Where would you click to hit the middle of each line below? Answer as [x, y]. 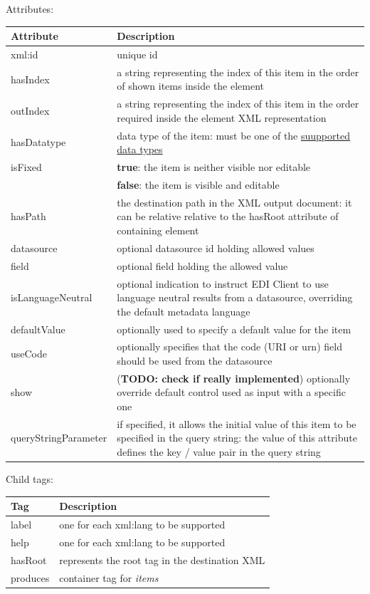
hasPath [28, 216]
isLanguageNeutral [52, 297]
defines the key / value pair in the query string [219, 452]
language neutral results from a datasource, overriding [235, 297]
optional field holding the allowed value [202, 265]
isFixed [26, 167]
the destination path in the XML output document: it [234, 202]
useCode [29, 354]
